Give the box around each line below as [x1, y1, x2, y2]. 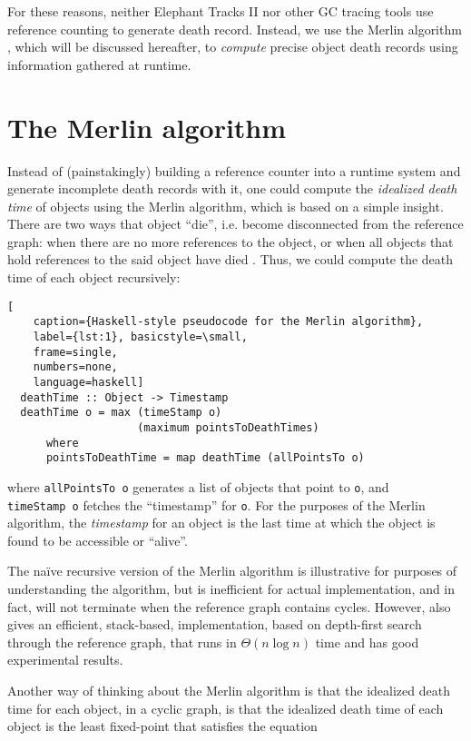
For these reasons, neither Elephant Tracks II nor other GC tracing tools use [7, 2, 434, 20]
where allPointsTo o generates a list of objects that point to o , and [7, 477, 389, 496]
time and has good [315, 632, 419, 651]
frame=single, [33, 345, 118, 359]
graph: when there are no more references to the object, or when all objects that [7, 232, 454, 251]
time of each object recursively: [7, 268, 181, 287]
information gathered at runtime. [7, 54, 191, 74]
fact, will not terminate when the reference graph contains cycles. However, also [7, 597, 451, 616]
